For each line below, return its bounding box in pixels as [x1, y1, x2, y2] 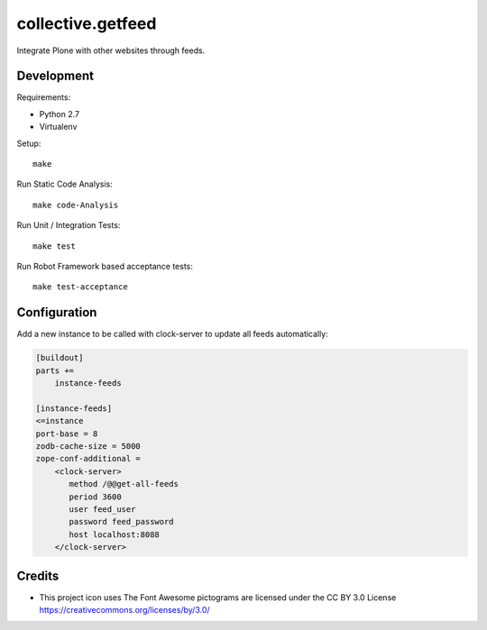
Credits [16, 568, 60, 583]
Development [16, 68, 95, 84]
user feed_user [69, 504, 136, 514]
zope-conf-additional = [35, 453, 142, 464]
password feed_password [69, 516, 175, 527]
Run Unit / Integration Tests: [16, 220, 121, 231]
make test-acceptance [32, 282, 128, 292]
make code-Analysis [32, 199, 119, 210]
